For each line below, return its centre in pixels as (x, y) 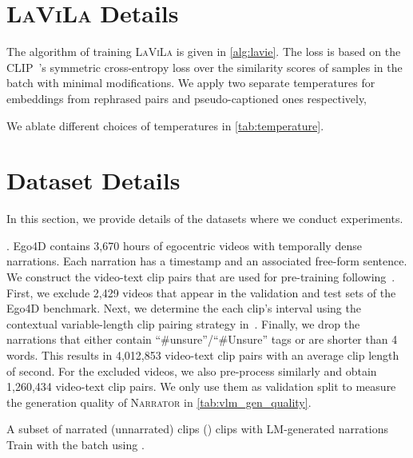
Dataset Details (93, 180)
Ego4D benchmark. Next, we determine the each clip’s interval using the (184, 308)
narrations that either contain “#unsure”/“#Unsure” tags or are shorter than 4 (202, 339)
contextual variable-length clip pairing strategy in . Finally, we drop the (183, 323)
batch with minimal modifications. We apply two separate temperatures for (191, 83)
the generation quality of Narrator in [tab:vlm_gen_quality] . (159, 402)
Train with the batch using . (75, 444)
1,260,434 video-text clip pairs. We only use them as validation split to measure (201, 386)
